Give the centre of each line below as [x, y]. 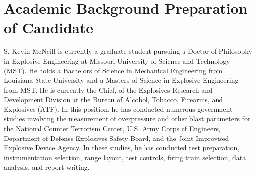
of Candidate [49, 27]
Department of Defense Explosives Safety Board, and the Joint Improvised [117, 138]
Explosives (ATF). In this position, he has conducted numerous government [118, 109]
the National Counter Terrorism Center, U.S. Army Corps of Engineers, [112, 128]
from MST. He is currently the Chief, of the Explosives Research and [108, 89]
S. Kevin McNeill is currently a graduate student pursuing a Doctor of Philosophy [128, 51]
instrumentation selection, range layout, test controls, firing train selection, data [125, 157]
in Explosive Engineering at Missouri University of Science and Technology [117, 60]
